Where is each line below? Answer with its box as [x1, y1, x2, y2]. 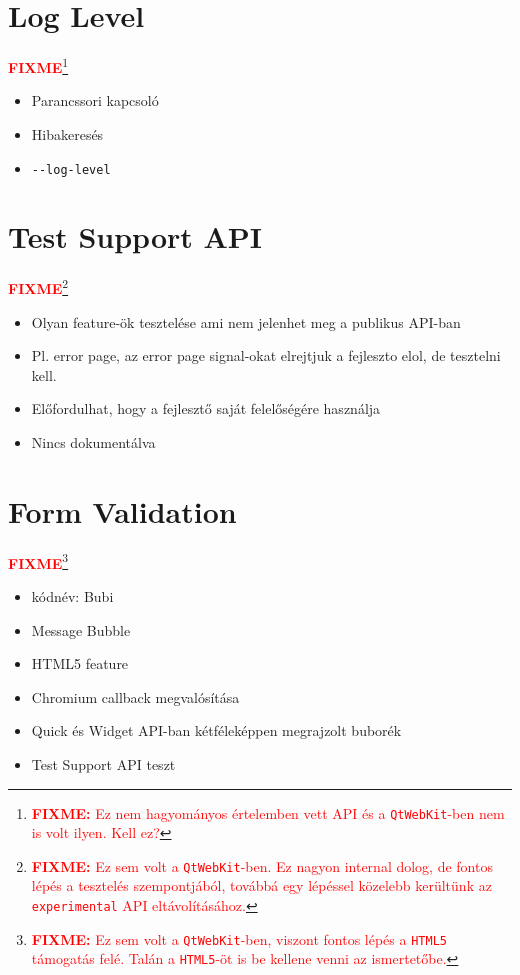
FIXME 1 [8, 54, 69, 77]
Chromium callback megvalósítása [31, 686, 240, 707]
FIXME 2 [8, 275, 69, 298]
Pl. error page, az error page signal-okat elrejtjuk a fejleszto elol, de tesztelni [31, 345, 501, 366]
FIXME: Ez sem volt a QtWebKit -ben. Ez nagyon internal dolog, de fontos [31, 855, 493, 876]
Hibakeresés [31, 123, 104, 144]
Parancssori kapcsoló [31, 90, 159, 111]
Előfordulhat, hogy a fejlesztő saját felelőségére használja [31, 398, 381, 419]
